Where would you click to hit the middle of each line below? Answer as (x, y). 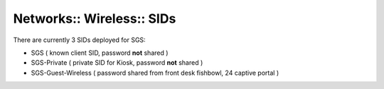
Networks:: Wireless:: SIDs (95, 19)
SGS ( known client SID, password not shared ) (100, 53)
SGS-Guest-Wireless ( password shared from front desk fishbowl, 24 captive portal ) (155, 73)
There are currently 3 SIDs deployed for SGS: (79, 40)
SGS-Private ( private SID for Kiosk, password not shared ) (117, 63)
